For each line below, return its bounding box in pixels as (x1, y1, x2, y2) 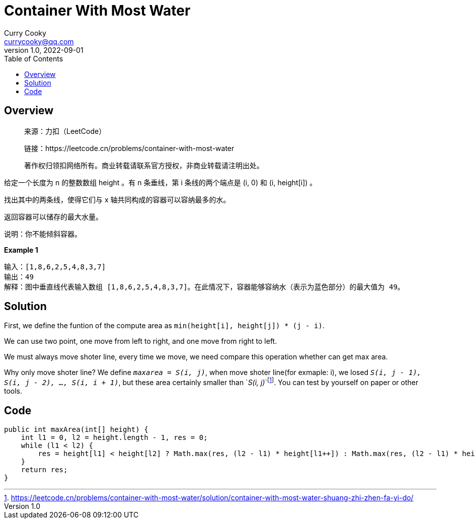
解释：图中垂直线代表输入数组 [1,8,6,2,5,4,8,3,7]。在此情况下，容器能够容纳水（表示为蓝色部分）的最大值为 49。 (4, 282, 405, 291)
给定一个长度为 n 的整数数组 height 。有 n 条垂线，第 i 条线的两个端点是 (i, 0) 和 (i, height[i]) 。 (4, 178, 317, 187)
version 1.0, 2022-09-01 (4, 45, 84, 54)
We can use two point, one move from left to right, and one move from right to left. (4, 337, 277, 346)
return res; (21, 465, 68, 474)
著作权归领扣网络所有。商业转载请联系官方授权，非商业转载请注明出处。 (24, 161, 264, 170)
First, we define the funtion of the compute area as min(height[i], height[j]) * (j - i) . (4, 321, 325, 330)
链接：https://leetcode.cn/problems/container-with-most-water (24, 143, 234, 153)
